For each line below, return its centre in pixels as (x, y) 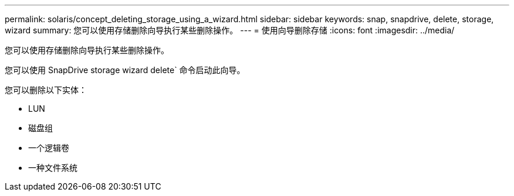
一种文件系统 (53, 168)
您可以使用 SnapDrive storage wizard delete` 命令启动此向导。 (125, 70)
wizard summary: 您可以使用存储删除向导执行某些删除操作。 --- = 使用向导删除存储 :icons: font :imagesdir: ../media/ (230, 30)
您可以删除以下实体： (46, 90)
